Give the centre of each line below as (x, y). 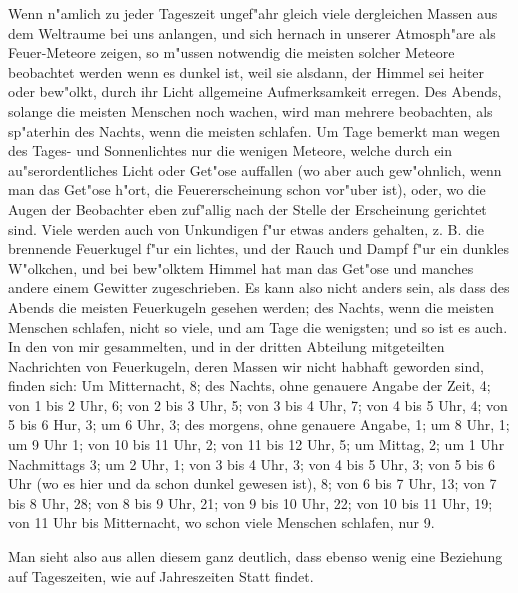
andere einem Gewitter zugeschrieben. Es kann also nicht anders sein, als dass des (259, 287)
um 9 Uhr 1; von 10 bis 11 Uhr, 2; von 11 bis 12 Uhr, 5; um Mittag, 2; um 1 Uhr (256, 444)
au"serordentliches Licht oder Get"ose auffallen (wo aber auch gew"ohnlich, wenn (255, 169)
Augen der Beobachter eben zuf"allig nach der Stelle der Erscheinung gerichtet (247, 208)
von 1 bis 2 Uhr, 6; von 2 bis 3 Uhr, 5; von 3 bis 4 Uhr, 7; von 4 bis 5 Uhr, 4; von (258, 404)
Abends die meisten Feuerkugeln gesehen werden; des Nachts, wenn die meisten (251, 306)
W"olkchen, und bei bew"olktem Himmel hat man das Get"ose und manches (241, 267)
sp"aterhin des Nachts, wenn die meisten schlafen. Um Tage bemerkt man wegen (254, 130)
